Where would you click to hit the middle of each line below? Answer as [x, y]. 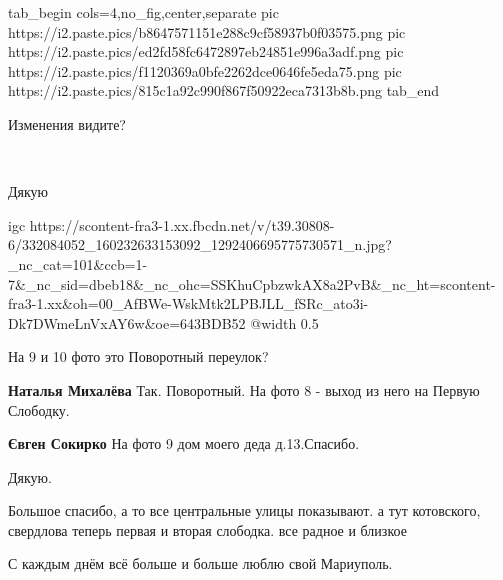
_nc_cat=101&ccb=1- [78, 263]
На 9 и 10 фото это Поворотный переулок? [138, 356]
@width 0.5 [284, 322]
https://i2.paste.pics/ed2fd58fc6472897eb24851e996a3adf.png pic [206, 51]
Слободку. [39, 409]
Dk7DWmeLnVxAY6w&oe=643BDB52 [127, 322]
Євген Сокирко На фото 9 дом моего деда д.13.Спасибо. [184, 443]
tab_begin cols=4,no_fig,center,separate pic [143, 12]
